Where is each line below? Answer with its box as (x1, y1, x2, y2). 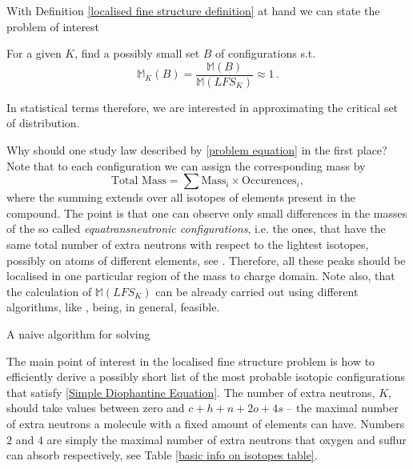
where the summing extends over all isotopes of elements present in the (6, 189, 356, 206)
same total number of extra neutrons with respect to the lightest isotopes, (6, 236, 369, 252)
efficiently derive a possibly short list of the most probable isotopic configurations (6, 368, 406, 385)
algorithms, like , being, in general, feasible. (6, 299, 220, 315)
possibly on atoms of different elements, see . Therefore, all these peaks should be (6, 251, 406, 268)
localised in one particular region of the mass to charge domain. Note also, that (6, 267, 395, 284)
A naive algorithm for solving (6, 325, 150, 342)
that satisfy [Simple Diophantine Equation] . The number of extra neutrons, (6, 383, 375, 400)
